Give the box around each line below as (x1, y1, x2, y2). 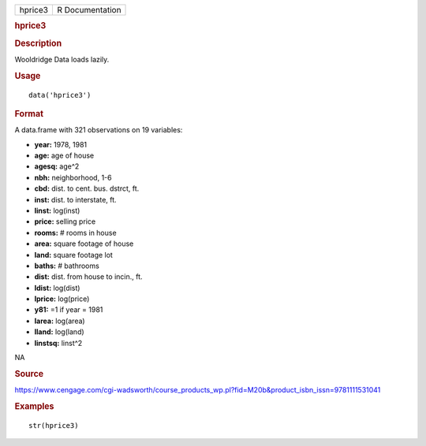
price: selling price (34, 217, 96, 226)
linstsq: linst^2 (34, 338, 83, 348)
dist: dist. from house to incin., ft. (34, 272, 143, 281)
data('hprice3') (28, 91, 92, 99)
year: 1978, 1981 (34, 139, 87, 149)
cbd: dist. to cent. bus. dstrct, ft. (34, 184, 140, 193)
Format (14, 108, 43, 119)
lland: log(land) (34, 327, 84, 336)
